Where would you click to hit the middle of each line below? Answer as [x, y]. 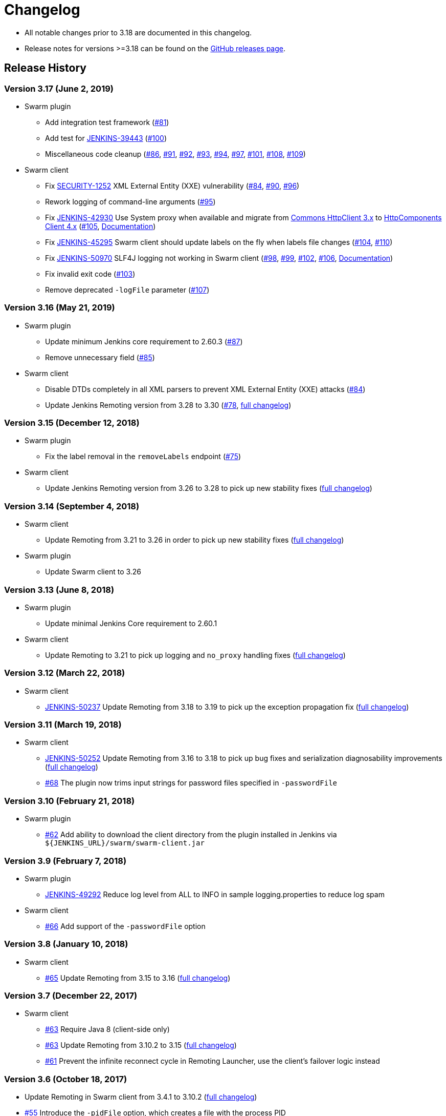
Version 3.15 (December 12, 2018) [72, 423]
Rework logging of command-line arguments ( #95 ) [130, 201]
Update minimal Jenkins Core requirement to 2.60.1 [131, 623]
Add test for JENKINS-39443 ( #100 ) [106, 138]
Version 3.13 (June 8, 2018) [59, 590]
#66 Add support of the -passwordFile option [125, 926]
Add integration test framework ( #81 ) [107, 122]
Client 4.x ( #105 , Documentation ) [101, 226]
